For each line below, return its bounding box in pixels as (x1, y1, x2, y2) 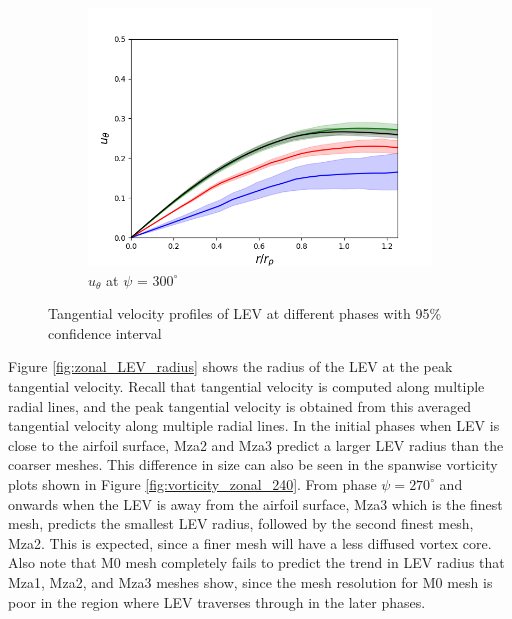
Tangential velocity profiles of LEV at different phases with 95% (48, 303, 442, 324)
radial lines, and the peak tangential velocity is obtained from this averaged (8, 395, 472, 416)
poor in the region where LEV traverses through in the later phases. (8, 591, 426, 612)
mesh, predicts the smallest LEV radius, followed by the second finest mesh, (8, 513, 474, 534)
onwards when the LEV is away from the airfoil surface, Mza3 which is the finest (8, 493, 503, 514)
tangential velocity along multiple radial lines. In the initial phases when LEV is (8, 415, 500, 436)
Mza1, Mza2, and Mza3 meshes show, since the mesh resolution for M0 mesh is (8, 571, 493, 592)
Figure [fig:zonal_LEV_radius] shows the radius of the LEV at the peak (8, 356, 453, 377)
